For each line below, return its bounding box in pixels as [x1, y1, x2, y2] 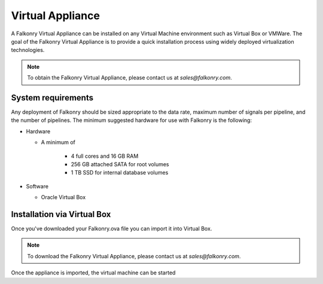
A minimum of [41, 139, 76, 146]
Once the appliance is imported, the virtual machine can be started [11, 269, 176, 276]
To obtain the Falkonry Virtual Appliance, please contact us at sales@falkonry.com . [27, 74, 233, 81]
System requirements [11, 93, 94, 103]
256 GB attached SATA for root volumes [71, 160, 169, 167]
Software [26, 182, 49, 190]
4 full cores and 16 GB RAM [71, 152, 139, 160]
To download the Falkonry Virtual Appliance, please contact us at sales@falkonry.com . [27, 252, 241, 259]
